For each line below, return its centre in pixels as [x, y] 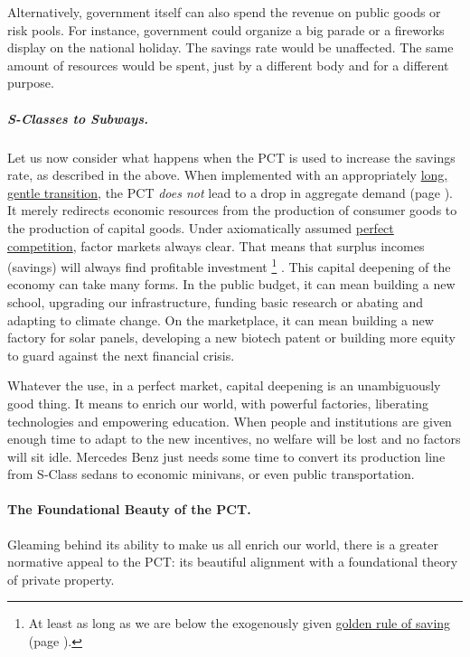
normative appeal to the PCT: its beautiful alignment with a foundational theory [233, 562]
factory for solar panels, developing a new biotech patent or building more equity [231, 338]
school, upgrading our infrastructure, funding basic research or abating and [215, 301]
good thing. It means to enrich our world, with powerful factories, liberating [218, 403]
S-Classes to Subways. [78, 118]
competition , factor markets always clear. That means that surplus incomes [216, 245]
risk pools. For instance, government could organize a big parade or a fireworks [226, 29]
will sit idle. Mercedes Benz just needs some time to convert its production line [226, 456]
